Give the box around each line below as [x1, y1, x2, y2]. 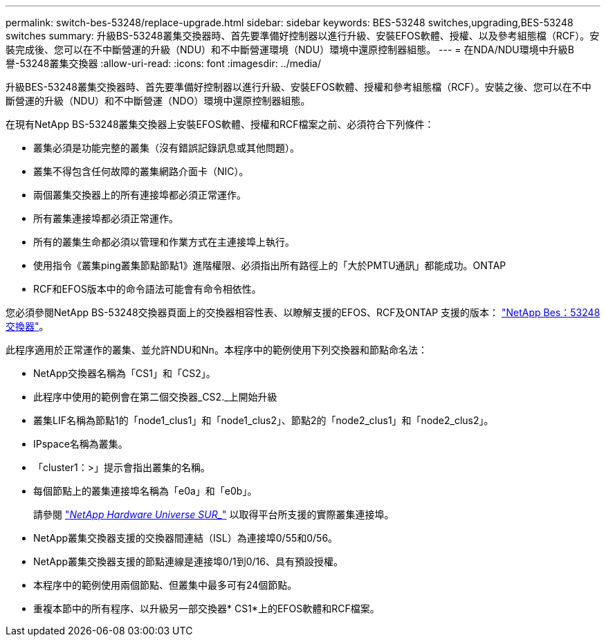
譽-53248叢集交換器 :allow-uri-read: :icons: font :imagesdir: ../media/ [6, 57, 322, 69]
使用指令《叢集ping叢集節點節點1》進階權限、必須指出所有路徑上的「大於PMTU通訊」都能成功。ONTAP [33, 259, 506, 271]
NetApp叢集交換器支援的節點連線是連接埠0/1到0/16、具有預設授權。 [33, 556, 343, 567]
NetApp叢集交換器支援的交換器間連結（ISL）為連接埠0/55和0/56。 [33, 532, 338, 544]
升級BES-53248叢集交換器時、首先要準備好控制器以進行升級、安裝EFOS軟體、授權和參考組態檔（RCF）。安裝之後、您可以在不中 [6, 81, 591, 93]
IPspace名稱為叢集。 [33, 438, 128, 450]
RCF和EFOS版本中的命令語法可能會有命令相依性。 [33, 283, 261, 295]
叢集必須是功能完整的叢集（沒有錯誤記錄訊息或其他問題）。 [33, 142, 300, 154]
